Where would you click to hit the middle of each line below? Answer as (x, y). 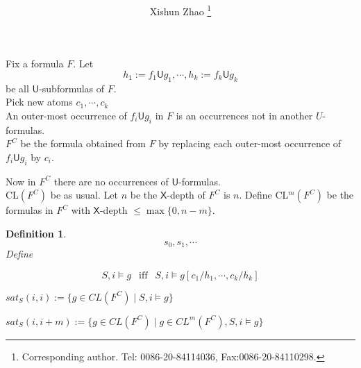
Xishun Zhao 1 (180, 10)
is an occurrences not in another (244, 116)
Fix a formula (35, 64)
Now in (21, 181)
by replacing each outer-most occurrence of (250, 143)
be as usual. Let (84, 195)
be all (17, 88)
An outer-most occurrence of (66, 116)
